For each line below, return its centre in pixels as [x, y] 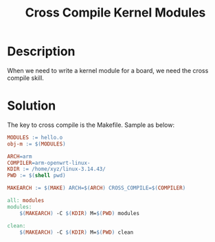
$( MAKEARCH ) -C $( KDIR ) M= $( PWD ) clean [77, 232]
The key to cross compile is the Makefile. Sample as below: [91, 125]
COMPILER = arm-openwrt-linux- [49, 163]
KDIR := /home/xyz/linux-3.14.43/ [57, 169]
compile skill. [26, 78]
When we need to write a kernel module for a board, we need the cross [108, 70]
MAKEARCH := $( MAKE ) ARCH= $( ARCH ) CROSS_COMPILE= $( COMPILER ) [97, 188]
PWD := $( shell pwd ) [37, 176]
